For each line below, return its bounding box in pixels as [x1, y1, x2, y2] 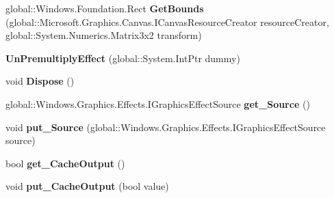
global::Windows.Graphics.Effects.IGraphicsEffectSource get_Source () [5, 96, 310, 111]
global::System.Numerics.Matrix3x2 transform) [5, 28, 202, 42]
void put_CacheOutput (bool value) [5, 179, 169, 193]
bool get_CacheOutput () [5, 156, 125, 170]
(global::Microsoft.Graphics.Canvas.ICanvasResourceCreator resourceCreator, [5, 14, 329, 29]
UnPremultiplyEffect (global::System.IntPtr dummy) [5, 51, 240, 65]
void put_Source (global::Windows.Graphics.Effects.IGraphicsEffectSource [5, 119, 326, 134]
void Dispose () [5, 74, 75, 88]
